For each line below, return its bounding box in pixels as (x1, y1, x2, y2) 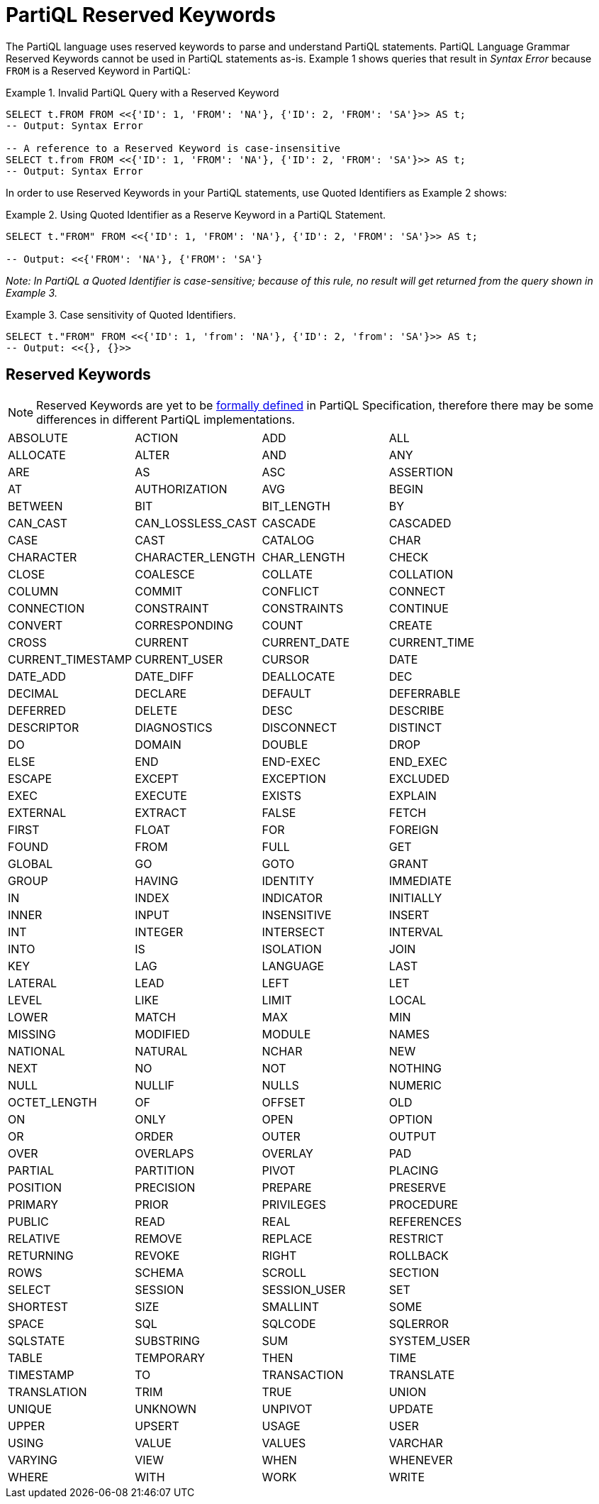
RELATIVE (8, 1231, 60, 1246)
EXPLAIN (388, 788, 437, 803)
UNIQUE (8, 1401, 52, 1416)
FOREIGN (388, 822, 439, 837)
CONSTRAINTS (262, 600, 344, 615)
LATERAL (8, 975, 57, 990)
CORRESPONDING (135, 617, 233, 632)
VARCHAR (388, 1435, 443, 1450)
